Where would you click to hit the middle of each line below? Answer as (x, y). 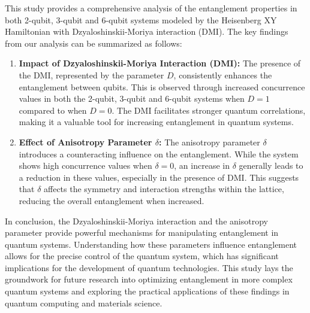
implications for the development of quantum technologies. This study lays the (149, 267)
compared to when (53, 110)
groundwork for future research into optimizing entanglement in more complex (149, 279)
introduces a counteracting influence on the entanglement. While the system (159, 154)
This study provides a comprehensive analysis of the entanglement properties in (151, 8)
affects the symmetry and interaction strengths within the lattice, (164, 189)
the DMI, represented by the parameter (91, 75)
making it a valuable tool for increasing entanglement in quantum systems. (156, 122)
